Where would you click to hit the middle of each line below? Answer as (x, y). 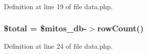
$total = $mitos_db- (45, 28)
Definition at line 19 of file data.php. (58, 6)
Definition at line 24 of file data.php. (58, 46)
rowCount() (120, 28)
